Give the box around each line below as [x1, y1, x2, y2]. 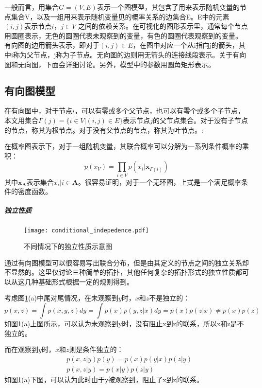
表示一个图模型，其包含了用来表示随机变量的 [97, 2, 240, 12]
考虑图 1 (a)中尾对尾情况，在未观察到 [4, 293, 118, 303]
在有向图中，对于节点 [4, 106, 72, 116]
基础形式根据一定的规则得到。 [38, 276, 133, 286]
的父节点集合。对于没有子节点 [153, 115, 248, 125]
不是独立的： [149, 293, 190, 303]
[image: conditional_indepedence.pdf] [24, 227, 149, 234]
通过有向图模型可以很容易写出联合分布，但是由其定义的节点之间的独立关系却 [4, 257, 249, 267]
